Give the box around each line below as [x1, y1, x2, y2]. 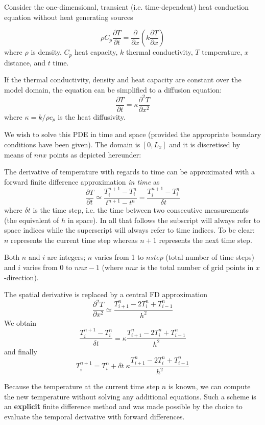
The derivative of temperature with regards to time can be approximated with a [4, 166, 255, 177]
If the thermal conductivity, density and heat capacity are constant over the [4, 74, 242, 85]
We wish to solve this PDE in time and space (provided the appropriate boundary [4, 129, 261, 140]
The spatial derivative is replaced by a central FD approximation [4, 289, 208, 300]
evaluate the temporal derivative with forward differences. [4, 411, 185, 421]
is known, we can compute [168, 381, 251, 392]
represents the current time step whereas [11, 234, 138, 245]
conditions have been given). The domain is [4, 139, 140, 150]
